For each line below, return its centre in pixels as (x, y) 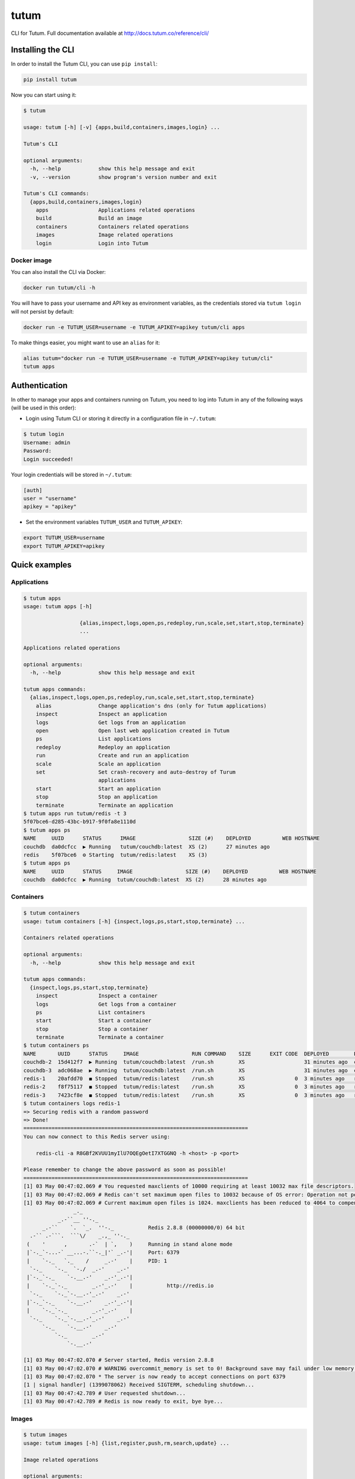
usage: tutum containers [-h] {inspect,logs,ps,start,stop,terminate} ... (134, 921)
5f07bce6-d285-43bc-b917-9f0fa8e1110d (80, 822)
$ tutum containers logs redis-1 (72, 1104)
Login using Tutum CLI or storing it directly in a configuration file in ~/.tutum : (121, 419)
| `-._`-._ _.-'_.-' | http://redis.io (120, 1286)
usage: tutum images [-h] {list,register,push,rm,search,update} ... (126, 1443)
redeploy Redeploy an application (103, 747)
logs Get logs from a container (106, 1004)
